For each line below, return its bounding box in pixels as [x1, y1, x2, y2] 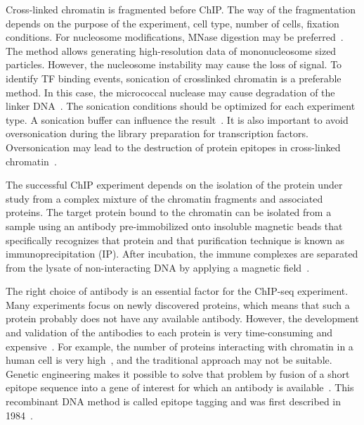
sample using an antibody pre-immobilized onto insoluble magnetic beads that [6, 218, 343, 233]
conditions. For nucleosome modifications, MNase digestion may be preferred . [6, 30, 344, 44]
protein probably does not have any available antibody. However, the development [6, 311, 359, 326]
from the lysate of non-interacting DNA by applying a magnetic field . [6, 260, 310, 274]
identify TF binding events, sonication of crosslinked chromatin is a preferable [6, 70, 342, 85]
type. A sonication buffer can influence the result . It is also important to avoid [6, 112, 349, 127]
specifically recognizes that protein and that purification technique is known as [6, 232, 344, 247]
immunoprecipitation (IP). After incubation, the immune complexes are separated [6, 246, 358, 261]
